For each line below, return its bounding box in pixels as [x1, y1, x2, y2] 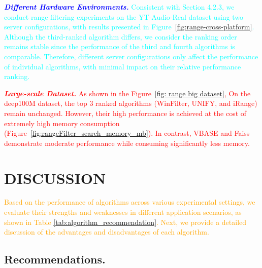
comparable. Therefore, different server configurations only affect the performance [4, 51, 258, 61]
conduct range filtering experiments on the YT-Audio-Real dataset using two [4, 11, 244, 22]
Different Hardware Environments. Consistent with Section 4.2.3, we [4, 2, 235, 12]
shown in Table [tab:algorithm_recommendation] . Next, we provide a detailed [4, 216, 247, 227]
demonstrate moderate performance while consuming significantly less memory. [4, 137, 250, 148]
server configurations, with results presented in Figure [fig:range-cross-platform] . [4, 21, 254, 32]
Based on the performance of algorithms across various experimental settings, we [4, 197, 255, 207]
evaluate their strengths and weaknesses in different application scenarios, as [4, 207, 242, 217]
